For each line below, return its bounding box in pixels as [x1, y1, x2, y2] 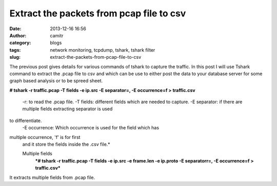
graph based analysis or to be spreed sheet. [9, 78, 103, 84]
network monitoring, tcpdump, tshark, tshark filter [50, 46, 155, 53]
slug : [9, 54, 21, 60]
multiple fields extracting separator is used [22, 106, 113, 112]
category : [9, 40, 31, 46]
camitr [50, 32, 64, 38]
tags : [9, 46, 21, 53]
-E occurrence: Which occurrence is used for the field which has [22, 125, 159, 131]
